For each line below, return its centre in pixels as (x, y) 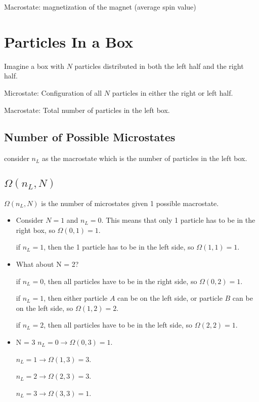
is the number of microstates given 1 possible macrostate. (130, 203)
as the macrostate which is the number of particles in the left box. (145, 158)
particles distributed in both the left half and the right (159, 66)
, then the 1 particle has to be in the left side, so (119, 247)
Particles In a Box (69, 41)
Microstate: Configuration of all (53, 92)
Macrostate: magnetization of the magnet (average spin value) (100, 7)
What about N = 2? (47, 264)
